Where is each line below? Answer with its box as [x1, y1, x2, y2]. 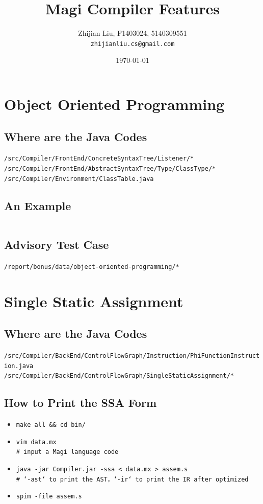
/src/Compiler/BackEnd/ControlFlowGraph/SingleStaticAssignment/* [4, 372, 234, 380]
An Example [4, 197, 71, 213]
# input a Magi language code [16, 448, 119, 456]
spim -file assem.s [16, 493, 82, 500]
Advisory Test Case [4, 236, 109, 252]
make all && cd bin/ [16, 421, 86, 429]
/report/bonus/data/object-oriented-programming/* [4, 263, 179, 270]
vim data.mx [16, 438, 57, 446]
